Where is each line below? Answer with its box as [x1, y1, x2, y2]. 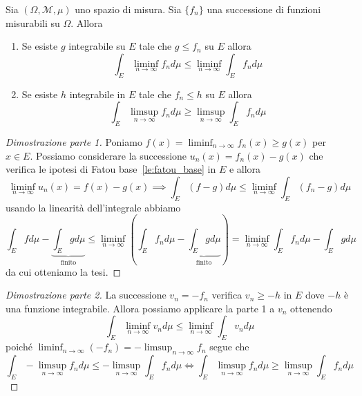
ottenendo [290, 301, 332, 315]
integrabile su [68, 39, 126, 53]
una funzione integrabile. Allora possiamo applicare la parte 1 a [6, 301, 275, 315]
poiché [6, 339, 32, 354]
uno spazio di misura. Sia [75, 2, 182, 16]
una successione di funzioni [207, 2, 321, 16]
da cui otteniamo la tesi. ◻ [6, 264, 122, 279]
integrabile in [69, 86, 126, 101]
